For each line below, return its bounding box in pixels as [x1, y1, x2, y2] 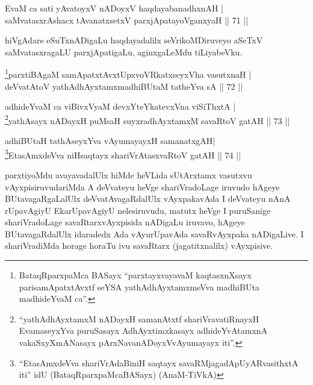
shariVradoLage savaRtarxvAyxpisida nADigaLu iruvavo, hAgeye [5, 216, 245, 228]
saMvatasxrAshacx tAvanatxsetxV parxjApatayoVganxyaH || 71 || [5, 13, 249, 26]
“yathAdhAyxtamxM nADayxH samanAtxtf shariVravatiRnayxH [19, 312, 259, 325]
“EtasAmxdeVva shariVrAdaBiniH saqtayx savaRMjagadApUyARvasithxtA [19, 356, 299, 369]
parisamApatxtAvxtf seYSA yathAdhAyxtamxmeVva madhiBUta [19, 280, 259, 293]
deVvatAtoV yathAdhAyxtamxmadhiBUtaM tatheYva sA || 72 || [5, 80, 243, 92]
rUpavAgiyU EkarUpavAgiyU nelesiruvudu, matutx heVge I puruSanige [5, 204, 271, 216]
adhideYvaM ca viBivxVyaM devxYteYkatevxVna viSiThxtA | [5, 100, 236, 113]
